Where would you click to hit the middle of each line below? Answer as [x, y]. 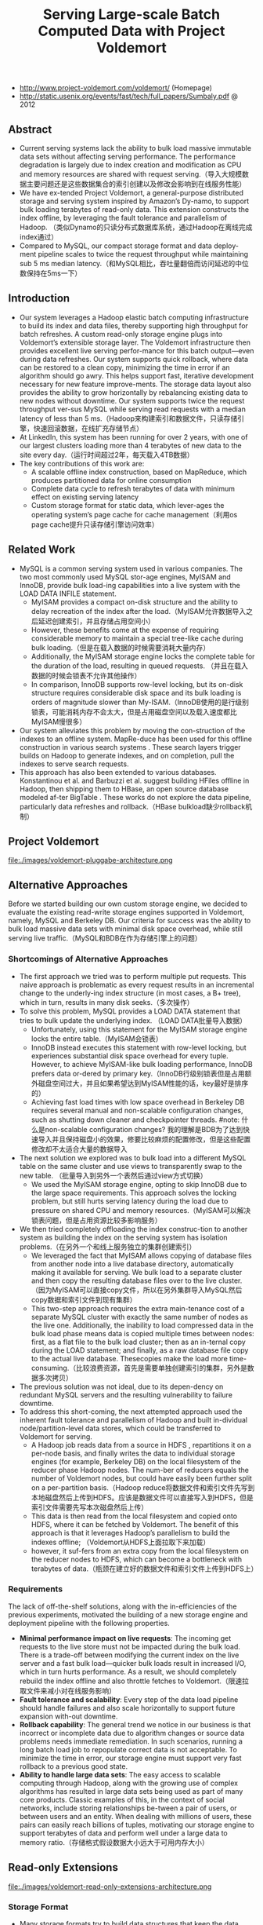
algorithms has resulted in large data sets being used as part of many [131, 1791]
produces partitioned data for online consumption [111, 480]
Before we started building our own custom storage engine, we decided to [128, 904]
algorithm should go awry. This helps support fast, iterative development [137, 375]
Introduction [39, 299]
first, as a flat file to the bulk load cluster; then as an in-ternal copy [139, 1342]
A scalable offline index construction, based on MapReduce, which [139, 472]
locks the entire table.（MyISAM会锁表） [97, 1039]
